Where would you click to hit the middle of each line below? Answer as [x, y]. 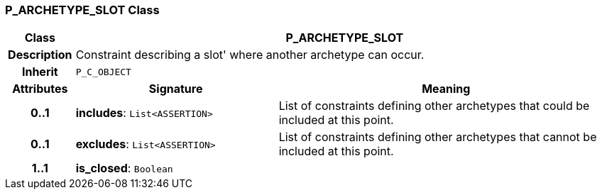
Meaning [446, 89]
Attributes [40, 89]
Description [40, 55]
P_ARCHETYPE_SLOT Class [82, 10]
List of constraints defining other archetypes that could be [434, 106]
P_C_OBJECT [103, 72]
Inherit [40, 72]
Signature [176, 89]
